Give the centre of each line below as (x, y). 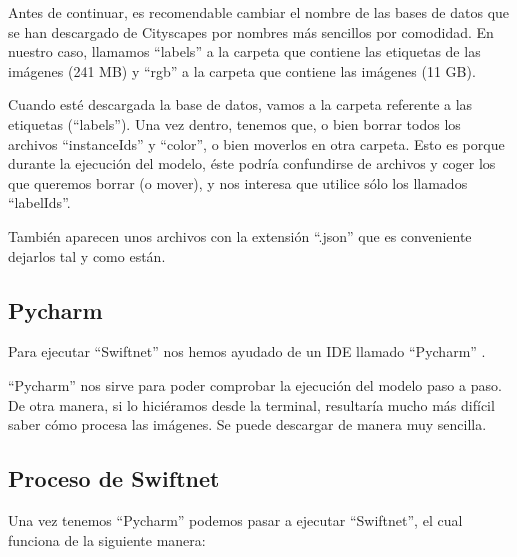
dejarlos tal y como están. (87, 255)
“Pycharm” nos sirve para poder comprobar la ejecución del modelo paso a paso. (255, 384)
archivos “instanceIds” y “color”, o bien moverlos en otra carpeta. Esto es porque (256, 143)
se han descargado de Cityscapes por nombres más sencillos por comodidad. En (251, 31)
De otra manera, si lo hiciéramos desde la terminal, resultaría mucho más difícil (251, 404)
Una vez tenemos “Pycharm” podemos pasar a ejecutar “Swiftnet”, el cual (235, 519)
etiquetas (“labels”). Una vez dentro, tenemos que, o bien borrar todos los (234, 123)
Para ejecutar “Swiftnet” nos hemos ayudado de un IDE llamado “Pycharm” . (247, 351)
